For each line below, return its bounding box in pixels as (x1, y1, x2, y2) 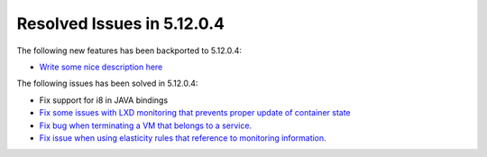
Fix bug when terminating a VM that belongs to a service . (39, 120, 253, 131)
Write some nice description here (39, 61, 163, 72)
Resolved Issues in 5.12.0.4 (16, 14, 225, 33)
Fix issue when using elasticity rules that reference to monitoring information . (39, 132, 326, 143)
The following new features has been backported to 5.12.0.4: (16, 45, 243, 56)
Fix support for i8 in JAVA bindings (39, 95, 169, 106)
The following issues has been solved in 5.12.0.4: (16, 78, 198, 89)
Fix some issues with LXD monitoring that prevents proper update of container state (39, 107, 351, 118)
